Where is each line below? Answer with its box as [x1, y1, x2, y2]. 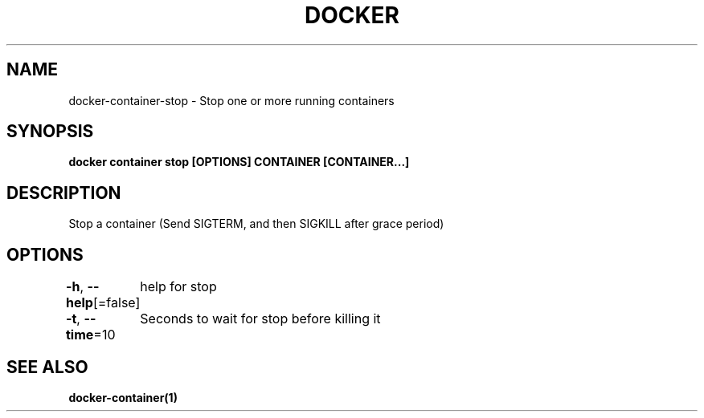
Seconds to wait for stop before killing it [140, 310, 381, 327]
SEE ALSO [6, 356, 88, 377]
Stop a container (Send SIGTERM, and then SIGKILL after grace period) [68, 217, 444, 231]
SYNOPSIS [6, 121, 94, 142]
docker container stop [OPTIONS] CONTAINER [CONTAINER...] [68, 155, 410, 169]
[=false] [92, 294, 141, 311]
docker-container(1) [68, 390, 178, 404]
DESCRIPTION [6, 182, 121, 203]
